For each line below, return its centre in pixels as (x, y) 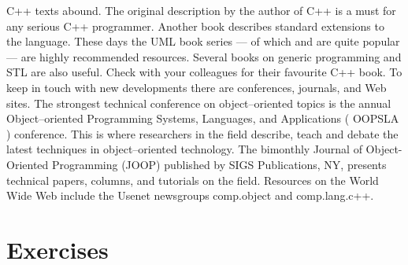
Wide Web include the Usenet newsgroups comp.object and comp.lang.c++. (190, 195)
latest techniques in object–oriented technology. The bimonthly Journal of (184, 149)
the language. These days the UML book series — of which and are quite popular (203, 41)
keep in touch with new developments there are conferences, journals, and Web (197, 87)
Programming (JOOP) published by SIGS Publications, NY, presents (219, 164)
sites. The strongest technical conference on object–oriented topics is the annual (199, 103)
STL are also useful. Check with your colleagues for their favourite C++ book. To (204, 72)
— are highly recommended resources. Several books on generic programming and (204, 56)
